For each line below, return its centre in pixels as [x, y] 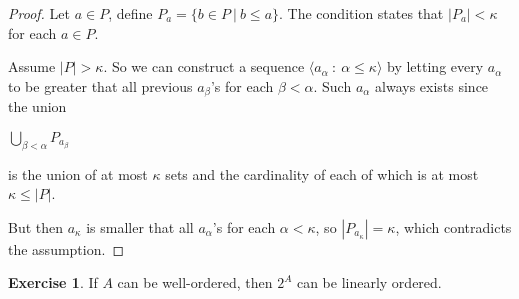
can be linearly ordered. [369, 282]
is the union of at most [78, 173]
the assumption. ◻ [66, 248]
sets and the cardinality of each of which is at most [322, 173]
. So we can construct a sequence [204, 66]
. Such [332, 85]
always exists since [432, 85]
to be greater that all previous [100, 85]
